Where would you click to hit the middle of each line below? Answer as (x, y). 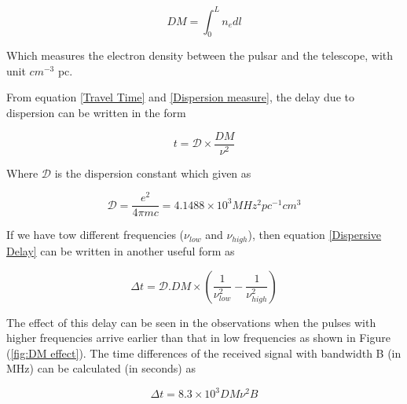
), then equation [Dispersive (315, 235)
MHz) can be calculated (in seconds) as (101, 368)
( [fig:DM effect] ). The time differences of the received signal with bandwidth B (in (204, 353)
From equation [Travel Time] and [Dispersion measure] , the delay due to (180, 97)
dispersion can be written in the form (96, 113)
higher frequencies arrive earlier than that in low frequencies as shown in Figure (198, 338)
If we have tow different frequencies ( (95, 235)
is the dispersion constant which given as (153, 173)
